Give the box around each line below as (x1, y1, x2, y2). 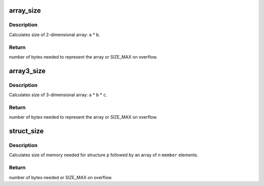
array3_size (9, 66, 46, 75)
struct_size (9, 127, 44, 135)
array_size (9, 6, 41, 15)
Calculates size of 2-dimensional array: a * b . (9, 32, 100, 38)
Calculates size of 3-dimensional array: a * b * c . (9, 92, 108, 98)
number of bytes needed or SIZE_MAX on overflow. (9, 174, 112, 180)
